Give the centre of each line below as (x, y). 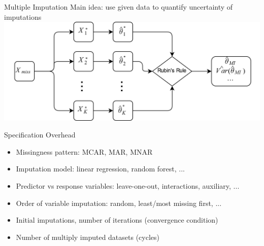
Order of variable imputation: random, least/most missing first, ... (119, 203)
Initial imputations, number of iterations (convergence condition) (117, 220)
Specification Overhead (40, 135)
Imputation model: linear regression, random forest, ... (100, 169)
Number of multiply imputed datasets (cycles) (88, 237)
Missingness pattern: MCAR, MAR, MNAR (84, 151)
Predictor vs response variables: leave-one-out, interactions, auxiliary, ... (128, 185)
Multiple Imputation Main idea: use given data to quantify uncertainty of (119, 7)
